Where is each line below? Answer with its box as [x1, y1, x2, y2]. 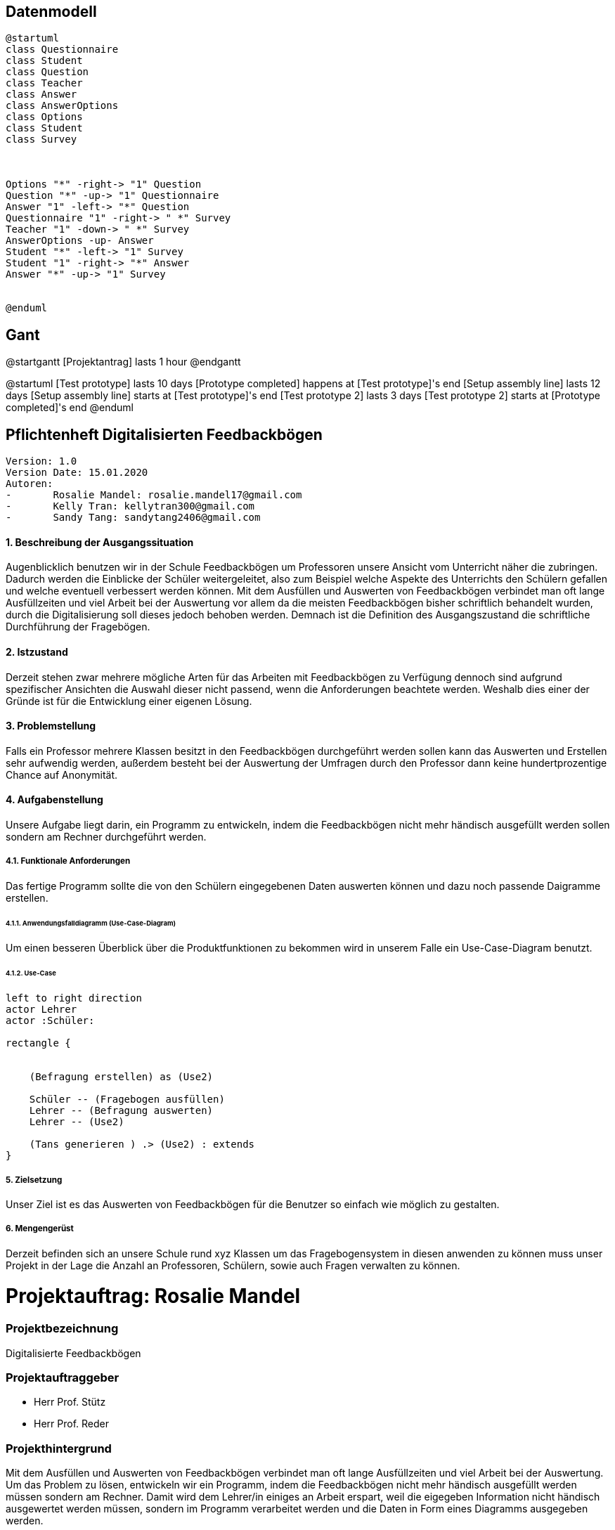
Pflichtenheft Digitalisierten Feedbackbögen [6, 425, 323, 443]
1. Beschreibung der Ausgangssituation [6, 536, 194, 548]
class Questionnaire [6, 44, 119, 56]
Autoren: [6, 478, 53, 490]
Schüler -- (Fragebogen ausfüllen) [29, 1094, 225, 1106]
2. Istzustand [6, 645, 68, 658]
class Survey [6, 134, 77, 145]
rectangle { [6, 1037, 71, 1049]
